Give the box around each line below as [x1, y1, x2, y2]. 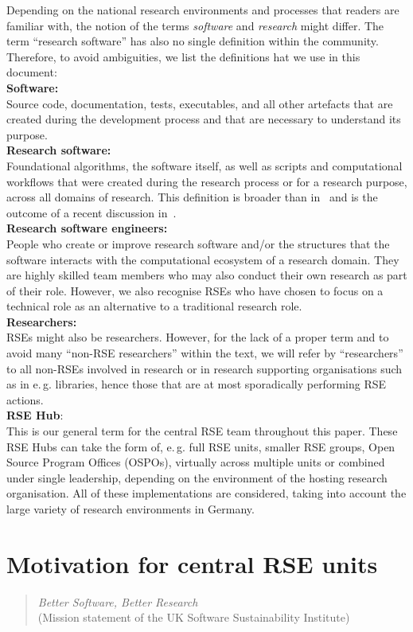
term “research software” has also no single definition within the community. [6, 33, 379, 49]
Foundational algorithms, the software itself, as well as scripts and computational [6, 157, 403, 174]
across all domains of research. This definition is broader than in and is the [6, 189, 378, 205]
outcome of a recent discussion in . [6, 204, 177, 220]
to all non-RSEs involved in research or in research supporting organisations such [6, 360, 403, 376]
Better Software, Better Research [37, 593, 198, 610]
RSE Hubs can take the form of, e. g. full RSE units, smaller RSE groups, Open [6, 438, 395, 454]
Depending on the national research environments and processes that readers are [6, 2, 399, 18]
